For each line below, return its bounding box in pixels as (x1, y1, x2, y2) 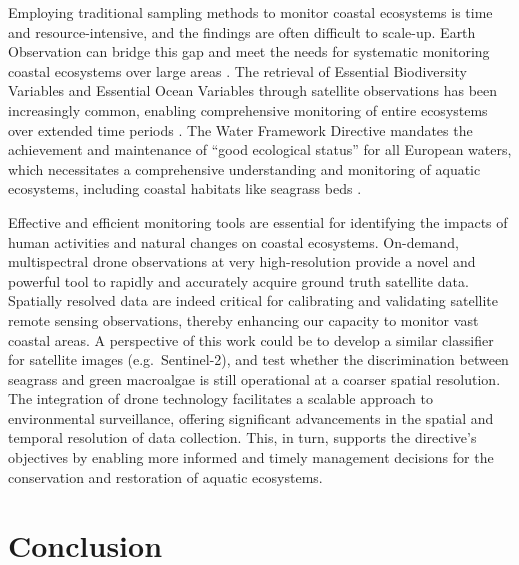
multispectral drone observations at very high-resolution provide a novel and (8, 251, 476, 272)
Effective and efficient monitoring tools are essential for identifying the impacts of (8, 211, 508, 232)
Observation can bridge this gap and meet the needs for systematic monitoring (8, 41, 490, 62)
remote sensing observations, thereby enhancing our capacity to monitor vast (8, 309, 479, 330)
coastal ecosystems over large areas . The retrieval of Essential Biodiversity (8, 60, 467, 81)
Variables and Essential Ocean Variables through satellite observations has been (8, 80, 498, 101)
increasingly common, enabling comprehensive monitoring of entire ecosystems (8, 99, 488, 120)
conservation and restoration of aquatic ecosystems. (8, 466, 323, 487)
